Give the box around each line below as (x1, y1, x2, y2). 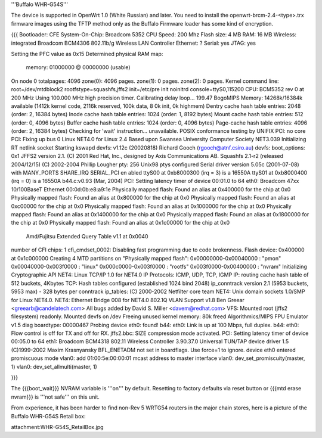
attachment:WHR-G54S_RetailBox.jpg (11, 423, 104, 430)
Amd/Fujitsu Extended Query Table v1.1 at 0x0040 (26, 232, 148, 240)
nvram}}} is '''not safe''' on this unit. (11, 393, 100, 400)
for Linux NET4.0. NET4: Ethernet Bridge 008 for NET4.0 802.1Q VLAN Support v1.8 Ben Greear (11, 296, 244, 303)
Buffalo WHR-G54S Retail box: (11, 412, 86, 420)
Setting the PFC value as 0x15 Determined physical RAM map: (11, 50, 163, 57)
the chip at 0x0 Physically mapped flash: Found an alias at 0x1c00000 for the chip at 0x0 (11, 219, 230, 226)
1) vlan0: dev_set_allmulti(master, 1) (11, 363, 98, 370)
